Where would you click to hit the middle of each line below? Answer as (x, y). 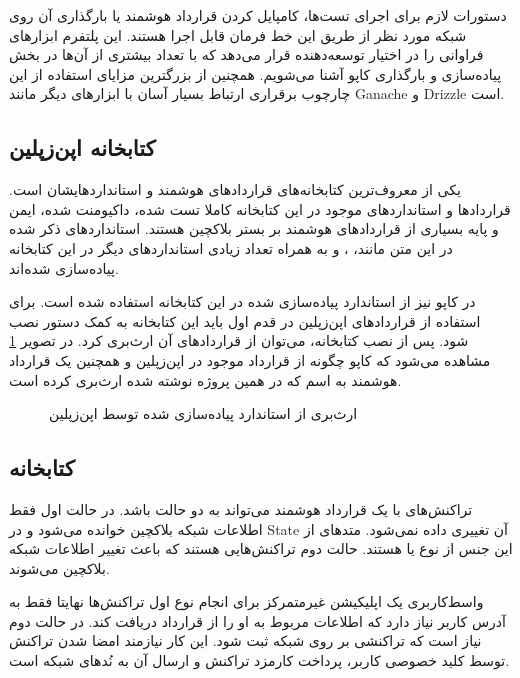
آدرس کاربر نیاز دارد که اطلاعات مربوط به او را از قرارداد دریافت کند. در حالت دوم (257, 620)
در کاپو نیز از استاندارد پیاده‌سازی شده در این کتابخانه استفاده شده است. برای (242, 301)
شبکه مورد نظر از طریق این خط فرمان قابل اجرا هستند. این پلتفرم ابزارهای (238, 34)
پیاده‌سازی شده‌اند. (64, 267)
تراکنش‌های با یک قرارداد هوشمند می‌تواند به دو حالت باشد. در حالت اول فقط (241, 508)
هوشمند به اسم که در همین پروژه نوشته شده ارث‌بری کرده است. (205, 379)
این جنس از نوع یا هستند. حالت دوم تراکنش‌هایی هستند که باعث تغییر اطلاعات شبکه (261, 548)
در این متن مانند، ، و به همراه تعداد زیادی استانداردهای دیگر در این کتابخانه (231, 247)
